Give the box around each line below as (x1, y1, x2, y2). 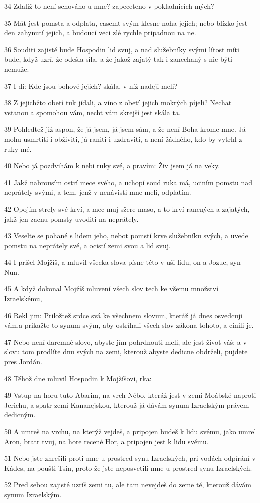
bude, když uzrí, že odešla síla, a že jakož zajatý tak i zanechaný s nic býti (4, 54, 233, 64)
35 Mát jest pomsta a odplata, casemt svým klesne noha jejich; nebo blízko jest (4, 17, 248, 28)
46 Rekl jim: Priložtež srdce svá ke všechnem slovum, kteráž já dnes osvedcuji (4, 310, 243, 320)
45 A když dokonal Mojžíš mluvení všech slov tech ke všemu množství (4, 283, 219, 294)
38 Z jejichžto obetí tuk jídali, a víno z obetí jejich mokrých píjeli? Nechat (4, 97, 232, 108)
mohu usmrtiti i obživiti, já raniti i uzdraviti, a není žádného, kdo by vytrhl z (4, 133, 242, 144)
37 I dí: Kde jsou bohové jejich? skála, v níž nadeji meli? (4, 80, 178, 91)
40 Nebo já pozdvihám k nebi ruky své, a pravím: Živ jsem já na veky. (4, 160, 220, 171)
